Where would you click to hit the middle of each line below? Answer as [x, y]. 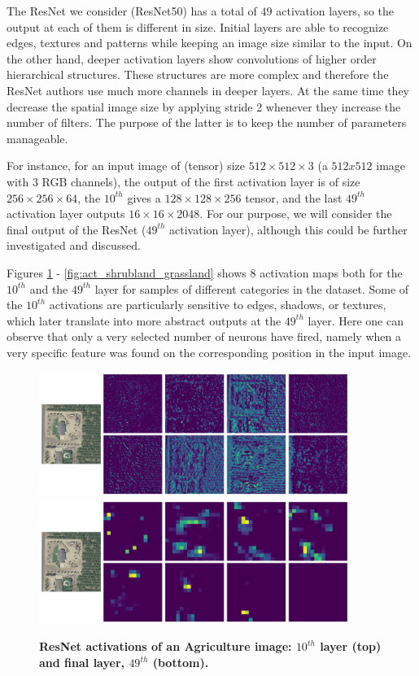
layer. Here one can [356, 320]
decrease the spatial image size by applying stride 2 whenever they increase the [204, 106]
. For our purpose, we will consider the [296, 214]
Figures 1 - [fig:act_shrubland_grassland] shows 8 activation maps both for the [205, 272]
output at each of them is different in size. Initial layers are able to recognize [198, 26]
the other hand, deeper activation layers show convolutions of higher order [192, 58]
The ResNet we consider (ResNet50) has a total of [132, 11]
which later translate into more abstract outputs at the [144, 320]
